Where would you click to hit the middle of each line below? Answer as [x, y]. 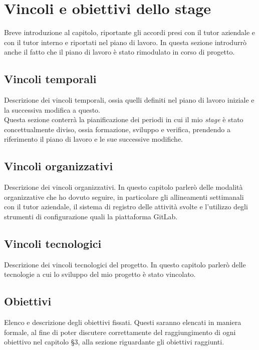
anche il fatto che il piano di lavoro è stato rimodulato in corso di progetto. [119, 52]
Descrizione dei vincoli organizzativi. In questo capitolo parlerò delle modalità [123, 187]
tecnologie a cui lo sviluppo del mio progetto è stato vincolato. [100, 274]
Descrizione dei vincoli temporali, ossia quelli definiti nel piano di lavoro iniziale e [129, 100]
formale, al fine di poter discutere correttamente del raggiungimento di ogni [120, 332]
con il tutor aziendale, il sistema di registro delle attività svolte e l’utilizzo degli [126, 207]
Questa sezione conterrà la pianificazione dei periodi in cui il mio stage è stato [124, 119]
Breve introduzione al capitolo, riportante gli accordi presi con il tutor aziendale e [130, 32]
